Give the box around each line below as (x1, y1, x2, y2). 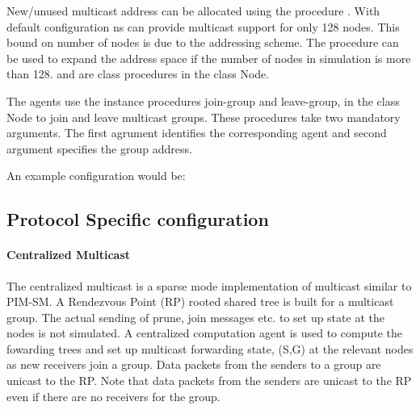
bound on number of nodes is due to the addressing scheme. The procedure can (6, 34, 399, 51)
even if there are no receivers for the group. (6, 387, 220, 404)
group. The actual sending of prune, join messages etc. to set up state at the (6, 308, 384, 325)
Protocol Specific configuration (6, 207, 269, 232)
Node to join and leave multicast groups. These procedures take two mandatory (6, 108, 401, 125)
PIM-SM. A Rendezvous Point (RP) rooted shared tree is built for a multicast (6, 293, 394, 310)
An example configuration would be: (6, 167, 186, 184)
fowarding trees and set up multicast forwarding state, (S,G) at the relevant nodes (6, 340, 414, 357)
